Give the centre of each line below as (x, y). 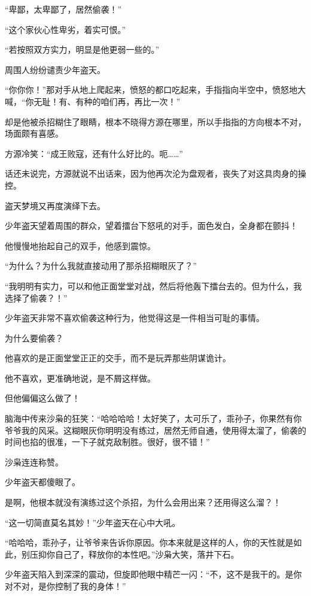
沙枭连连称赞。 (34, 462)
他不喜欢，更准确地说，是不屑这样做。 (80, 378)
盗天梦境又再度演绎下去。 (55, 205)
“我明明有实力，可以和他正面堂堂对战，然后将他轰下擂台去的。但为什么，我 (153, 285)
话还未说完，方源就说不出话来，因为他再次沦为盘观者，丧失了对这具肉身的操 (155, 173)
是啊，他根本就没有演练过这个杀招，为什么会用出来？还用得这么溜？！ (143, 502)
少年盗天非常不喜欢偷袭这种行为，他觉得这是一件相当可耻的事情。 (135, 318)
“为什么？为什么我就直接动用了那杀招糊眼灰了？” (101, 266)
